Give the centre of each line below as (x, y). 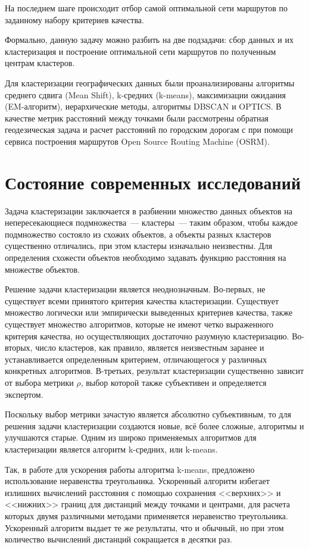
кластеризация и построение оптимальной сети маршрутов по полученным (141, 51)
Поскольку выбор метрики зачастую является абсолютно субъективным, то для (148, 414)
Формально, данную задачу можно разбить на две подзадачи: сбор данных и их (149, 40)
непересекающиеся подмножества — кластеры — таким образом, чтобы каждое (151, 222)
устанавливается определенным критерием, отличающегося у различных (136, 359)
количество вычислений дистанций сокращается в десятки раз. (118, 539)
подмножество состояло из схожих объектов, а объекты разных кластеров (138, 234)
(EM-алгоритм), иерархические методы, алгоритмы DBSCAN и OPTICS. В (143, 106)
